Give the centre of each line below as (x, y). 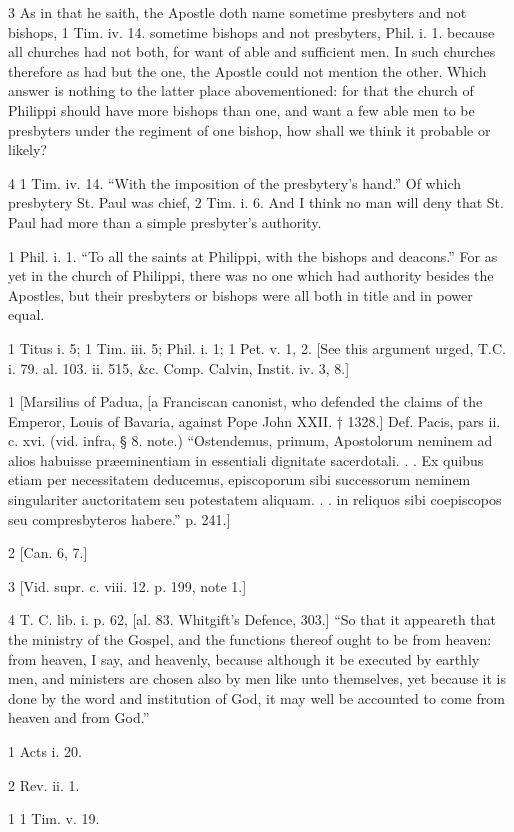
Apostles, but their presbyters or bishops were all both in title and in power (240, 294)
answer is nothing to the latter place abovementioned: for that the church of (241, 90)
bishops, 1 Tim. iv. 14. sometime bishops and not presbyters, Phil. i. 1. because (251, 31)
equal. (26, 314)
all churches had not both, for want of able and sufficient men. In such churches (252, 51)
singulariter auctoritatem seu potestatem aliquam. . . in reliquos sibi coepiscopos (255, 499)
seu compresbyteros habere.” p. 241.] (119, 518)
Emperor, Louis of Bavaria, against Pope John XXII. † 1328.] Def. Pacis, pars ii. (254, 420)
